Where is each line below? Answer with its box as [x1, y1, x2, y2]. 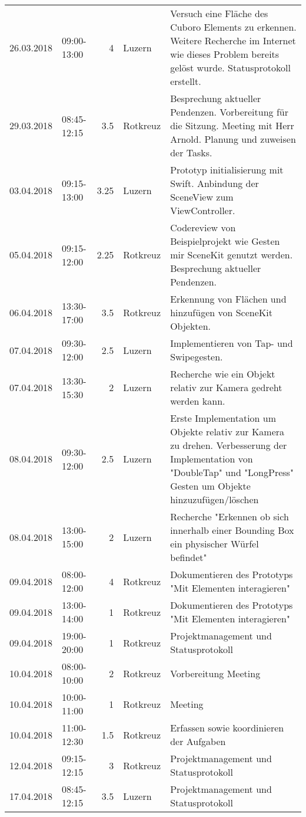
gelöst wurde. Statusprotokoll [170, 61, 291, 74]
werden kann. [170, 394, 225, 408]
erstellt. [170, 74, 201, 88]
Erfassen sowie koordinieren [170, 721, 284, 734]
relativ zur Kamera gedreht [170, 380, 282, 394]
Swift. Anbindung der [170, 176, 259, 190]
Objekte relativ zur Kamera [170, 425, 285, 438]
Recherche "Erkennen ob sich [170, 510, 289, 523]
